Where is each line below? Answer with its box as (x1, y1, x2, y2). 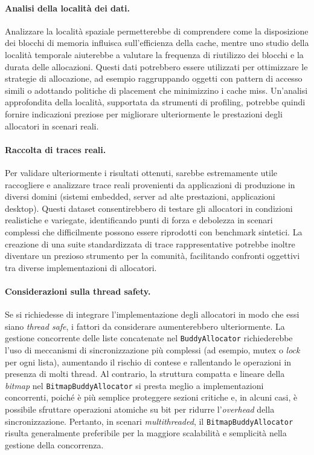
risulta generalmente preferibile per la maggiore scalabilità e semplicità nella (5, 427, 287, 439)
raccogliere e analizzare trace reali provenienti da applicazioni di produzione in (5, 178, 295, 191)
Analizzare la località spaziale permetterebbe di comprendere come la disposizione (5, 24, 309, 37)
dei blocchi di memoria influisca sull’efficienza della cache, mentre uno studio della (5, 36, 309, 49)
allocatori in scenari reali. (5, 119, 99, 132)
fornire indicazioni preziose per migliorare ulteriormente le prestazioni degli (5, 107, 283, 120)
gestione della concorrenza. (5, 438, 104, 451)
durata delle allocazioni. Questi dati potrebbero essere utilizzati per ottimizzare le (5, 60, 308, 73)
